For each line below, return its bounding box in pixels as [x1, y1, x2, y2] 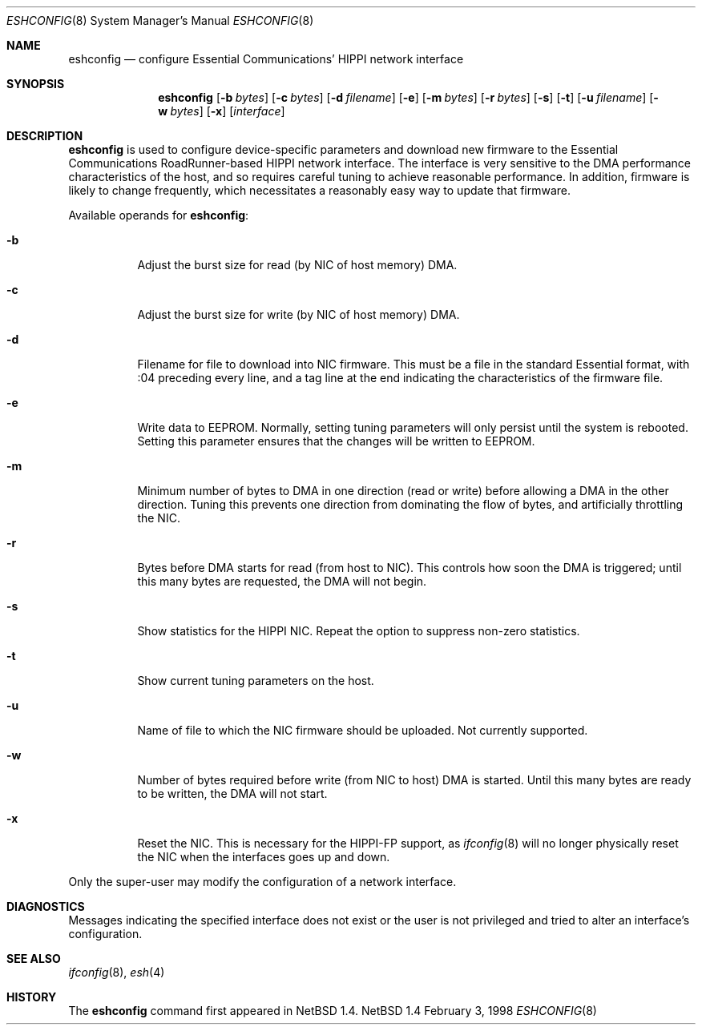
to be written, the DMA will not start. [137, 787, 328, 800]
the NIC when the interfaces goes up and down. [137, 850, 390, 864]
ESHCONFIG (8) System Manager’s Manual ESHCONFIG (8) [6, 14, 314, 27]
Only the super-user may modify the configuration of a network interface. [68, 875, 457, 888]
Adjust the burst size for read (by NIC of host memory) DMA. [137, 258, 458, 272]
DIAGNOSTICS [6, 900, 85, 913]
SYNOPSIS [6, 77, 65, 91]
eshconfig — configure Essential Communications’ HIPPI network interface [68, 52, 464, 66]
